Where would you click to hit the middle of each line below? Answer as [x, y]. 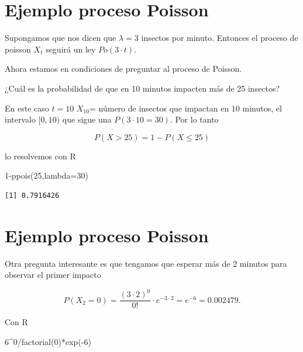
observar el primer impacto [53, 275]
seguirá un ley [71, 49]
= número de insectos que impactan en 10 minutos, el [186, 108]
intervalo [20, 119]
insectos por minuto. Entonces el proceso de [220, 38]
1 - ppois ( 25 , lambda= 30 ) [47, 175]
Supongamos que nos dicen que [61, 38]
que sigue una [87, 119]
